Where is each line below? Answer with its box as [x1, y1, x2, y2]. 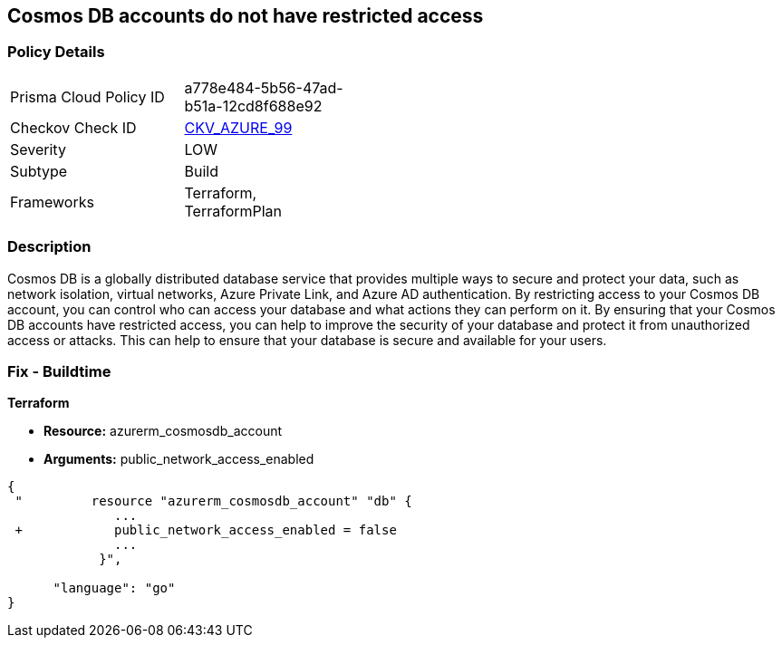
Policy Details [7, 43, 105, 62]
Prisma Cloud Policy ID [10, 87, 165, 106]
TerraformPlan [184, 201, 283, 220]
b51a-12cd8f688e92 [184, 96, 323, 115]
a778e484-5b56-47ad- [184, 78, 343, 97]
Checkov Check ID [10, 118, 137, 137]
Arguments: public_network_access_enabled [43, 451, 314, 467]
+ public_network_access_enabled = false [14, 523, 397, 538]
